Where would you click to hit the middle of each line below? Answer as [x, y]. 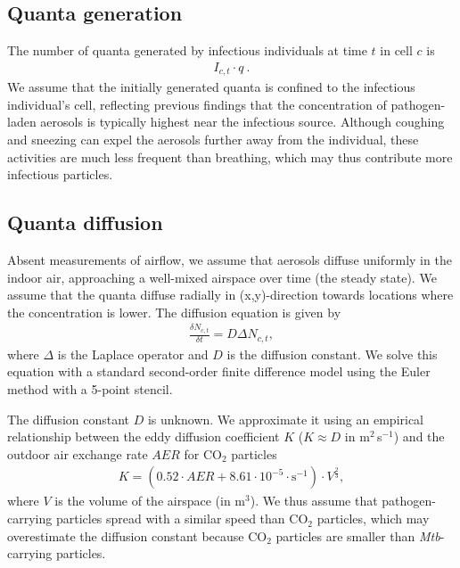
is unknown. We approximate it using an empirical [286, 419]
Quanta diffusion [85, 222]
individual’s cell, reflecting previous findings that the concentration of [197, 104]
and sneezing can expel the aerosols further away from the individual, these [213, 140]
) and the [419, 436]
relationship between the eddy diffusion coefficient [144, 436]
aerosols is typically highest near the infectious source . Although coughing [242, 122]
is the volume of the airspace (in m [150, 501]
